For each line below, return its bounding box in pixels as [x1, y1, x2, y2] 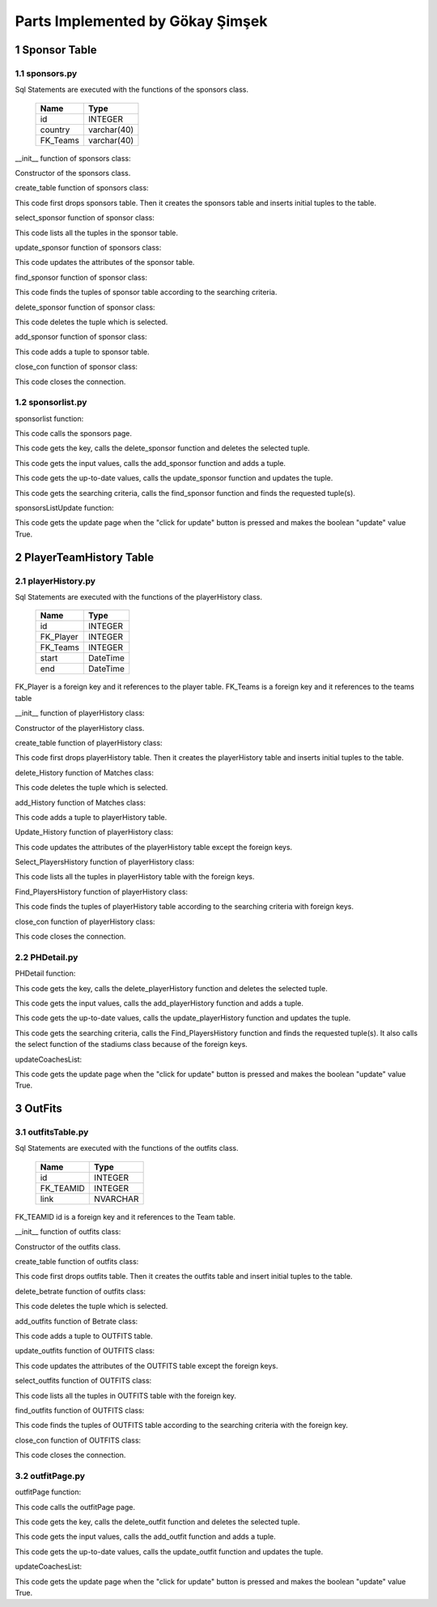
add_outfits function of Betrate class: [15, 1316, 138, 1326]
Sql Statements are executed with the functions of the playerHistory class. [15, 592, 263, 601]
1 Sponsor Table [15, 43, 97, 57]
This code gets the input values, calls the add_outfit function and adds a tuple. [15, 1532, 277, 1541]
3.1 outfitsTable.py [15, 1126, 89, 1138]
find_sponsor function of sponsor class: [15, 272, 147, 282]
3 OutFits [15, 1102, 62, 1116]
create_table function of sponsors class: [15, 183, 149, 193]
